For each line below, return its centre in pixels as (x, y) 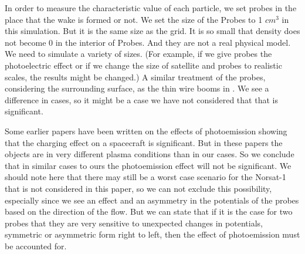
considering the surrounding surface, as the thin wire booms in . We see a (137, 88)
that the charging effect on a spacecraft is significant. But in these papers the (144, 142)
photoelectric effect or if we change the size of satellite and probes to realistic (143, 65)
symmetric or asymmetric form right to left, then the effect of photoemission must (152, 234)
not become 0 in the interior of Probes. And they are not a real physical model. (148, 42)
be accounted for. (36, 245)
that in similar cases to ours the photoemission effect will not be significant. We (148, 165)
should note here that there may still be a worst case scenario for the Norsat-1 (145, 177)
